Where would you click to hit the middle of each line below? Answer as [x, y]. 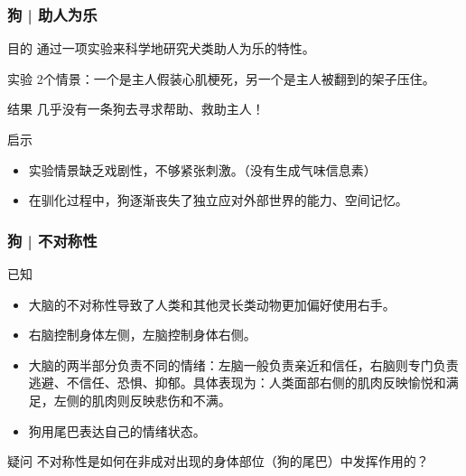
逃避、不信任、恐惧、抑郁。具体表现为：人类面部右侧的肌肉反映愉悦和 [237, 383]
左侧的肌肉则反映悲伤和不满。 [142, 400]
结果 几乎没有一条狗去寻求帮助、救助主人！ [136, 109]
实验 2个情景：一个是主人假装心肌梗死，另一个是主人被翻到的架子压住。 [221, 78]
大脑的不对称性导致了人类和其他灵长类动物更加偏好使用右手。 [212, 304]
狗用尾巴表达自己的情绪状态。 [117, 430]
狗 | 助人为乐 [52, 14]
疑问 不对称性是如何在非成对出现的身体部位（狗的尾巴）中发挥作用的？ [218, 461]
